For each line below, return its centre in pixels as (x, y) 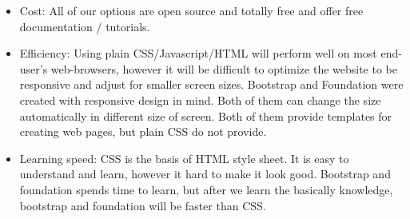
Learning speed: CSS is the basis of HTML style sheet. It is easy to (184, 158)
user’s (34, 68)
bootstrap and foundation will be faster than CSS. (143, 205)
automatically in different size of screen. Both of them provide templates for (206, 115)
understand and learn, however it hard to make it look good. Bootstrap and (205, 174)
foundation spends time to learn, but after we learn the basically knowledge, (206, 189)
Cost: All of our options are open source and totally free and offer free (191, 10)
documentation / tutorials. (85, 26)
